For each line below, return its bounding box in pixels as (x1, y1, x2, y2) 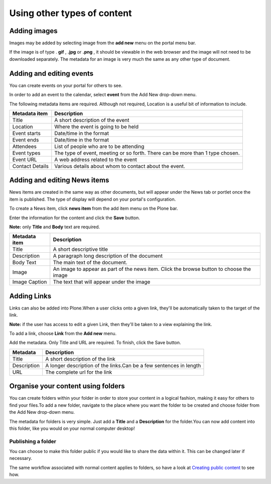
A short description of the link (45, 355, 115, 362)
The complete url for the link (45, 369, 112, 376)
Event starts (12, 129, 41, 136)
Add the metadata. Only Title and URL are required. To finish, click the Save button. (9, 340, 181, 346)
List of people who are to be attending (54, 143, 145, 150)
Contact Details (12, 163, 49, 170)
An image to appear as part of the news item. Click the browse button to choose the (53, 266, 251, 273)
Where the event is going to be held (54, 123, 139, 130)
